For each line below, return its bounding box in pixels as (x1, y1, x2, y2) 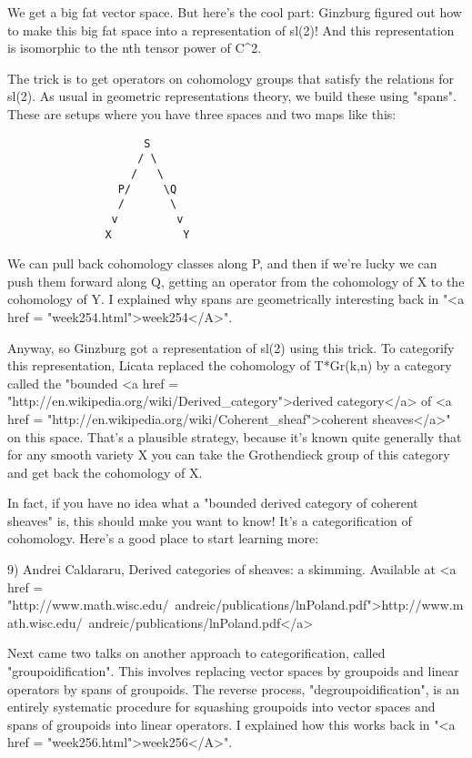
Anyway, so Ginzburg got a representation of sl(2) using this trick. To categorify (7, 338, 455, 357)
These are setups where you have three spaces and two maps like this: (7, 104, 397, 123)
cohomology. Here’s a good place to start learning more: (7, 529, 319, 548)
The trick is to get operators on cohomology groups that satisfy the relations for (7, 68, 455, 87)
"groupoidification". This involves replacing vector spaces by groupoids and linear (7, 662, 459, 681)
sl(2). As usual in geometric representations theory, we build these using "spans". (7, 86, 457, 106)
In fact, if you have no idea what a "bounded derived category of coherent (7, 493, 418, 512)
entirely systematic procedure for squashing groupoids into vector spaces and (7, 697, 436, 716)
